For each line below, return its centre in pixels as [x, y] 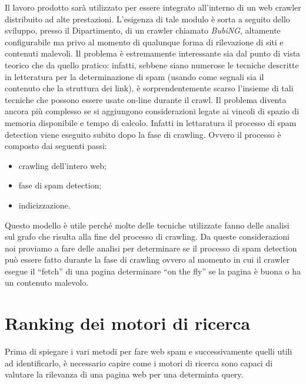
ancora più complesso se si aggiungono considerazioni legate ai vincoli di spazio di [152, 111]
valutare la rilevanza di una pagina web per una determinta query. [124, 374]
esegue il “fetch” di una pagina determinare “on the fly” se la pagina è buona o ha [153, 271]
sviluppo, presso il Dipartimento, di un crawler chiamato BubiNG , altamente [143, 30]
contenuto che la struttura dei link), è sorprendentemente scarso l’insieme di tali [149, 88]
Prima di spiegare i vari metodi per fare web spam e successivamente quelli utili [149, 351]
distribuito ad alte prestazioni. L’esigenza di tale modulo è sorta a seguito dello [147, 19]
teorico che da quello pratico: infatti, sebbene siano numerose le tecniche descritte [152, 64]
